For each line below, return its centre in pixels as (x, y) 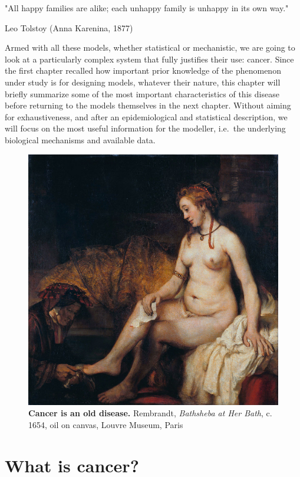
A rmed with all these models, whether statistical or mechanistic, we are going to (150, 47)
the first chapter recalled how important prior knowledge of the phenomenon (143, 70)
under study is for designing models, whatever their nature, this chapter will (143, 82)
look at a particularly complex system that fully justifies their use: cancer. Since (149, 59)
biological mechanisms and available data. (80, 139)
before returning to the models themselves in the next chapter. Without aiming (148, 105)
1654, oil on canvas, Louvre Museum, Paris (106, 424)
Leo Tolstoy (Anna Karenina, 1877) (69, 27)
